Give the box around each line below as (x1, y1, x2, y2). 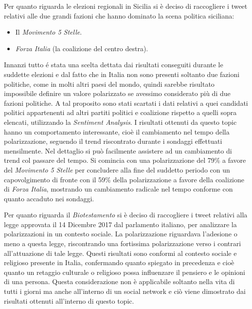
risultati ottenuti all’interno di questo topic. (4, 295, 134, 306)
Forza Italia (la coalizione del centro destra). (15, 43, 148, 53)
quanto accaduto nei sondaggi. (4, 193, 94, 203)
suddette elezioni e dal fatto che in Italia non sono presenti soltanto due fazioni (4, 69, 240, 79)
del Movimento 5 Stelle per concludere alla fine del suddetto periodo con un (4, 164, 230, 174)
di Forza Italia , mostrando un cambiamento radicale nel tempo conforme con (4, 184, 233, 194)
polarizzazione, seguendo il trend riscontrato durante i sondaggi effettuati (4, 136, 222, 146)
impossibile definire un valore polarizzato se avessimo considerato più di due (4, 88, 231, 98)
